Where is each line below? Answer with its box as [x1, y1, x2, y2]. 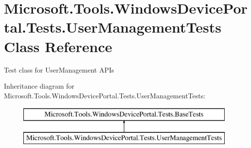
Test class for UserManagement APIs [4, 64, 114, 74]
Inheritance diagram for [4, 81, 74, 91]
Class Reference [4, 36, 112, 56]
